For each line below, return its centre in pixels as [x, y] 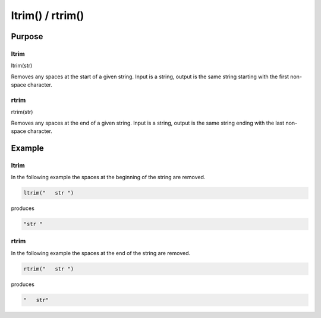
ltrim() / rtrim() [48, 15]
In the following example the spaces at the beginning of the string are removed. [108, 177]
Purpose [27, 36]
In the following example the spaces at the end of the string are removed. [101, 253]
